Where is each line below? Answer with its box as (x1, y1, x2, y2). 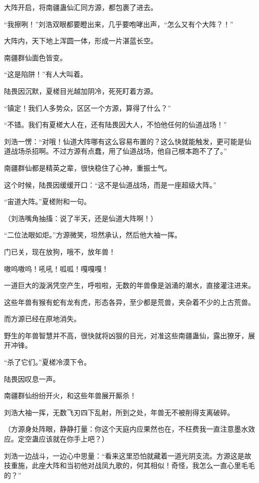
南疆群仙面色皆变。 (4, 52, 67, 62)
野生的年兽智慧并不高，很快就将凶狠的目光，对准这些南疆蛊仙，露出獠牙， (4, 330, 248, 340)
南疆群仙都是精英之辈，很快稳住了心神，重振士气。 (4, 162, 171, 173)
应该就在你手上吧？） (38, 434, 109, 444)
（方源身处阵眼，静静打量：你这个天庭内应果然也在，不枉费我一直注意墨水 (4, 424, 248, 434)
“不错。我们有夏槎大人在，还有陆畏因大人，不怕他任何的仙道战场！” (4, 119, 227, 130)
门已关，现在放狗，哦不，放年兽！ (4, 246, 116, 256)
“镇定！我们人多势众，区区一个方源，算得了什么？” (4, 102, 171, 113)
